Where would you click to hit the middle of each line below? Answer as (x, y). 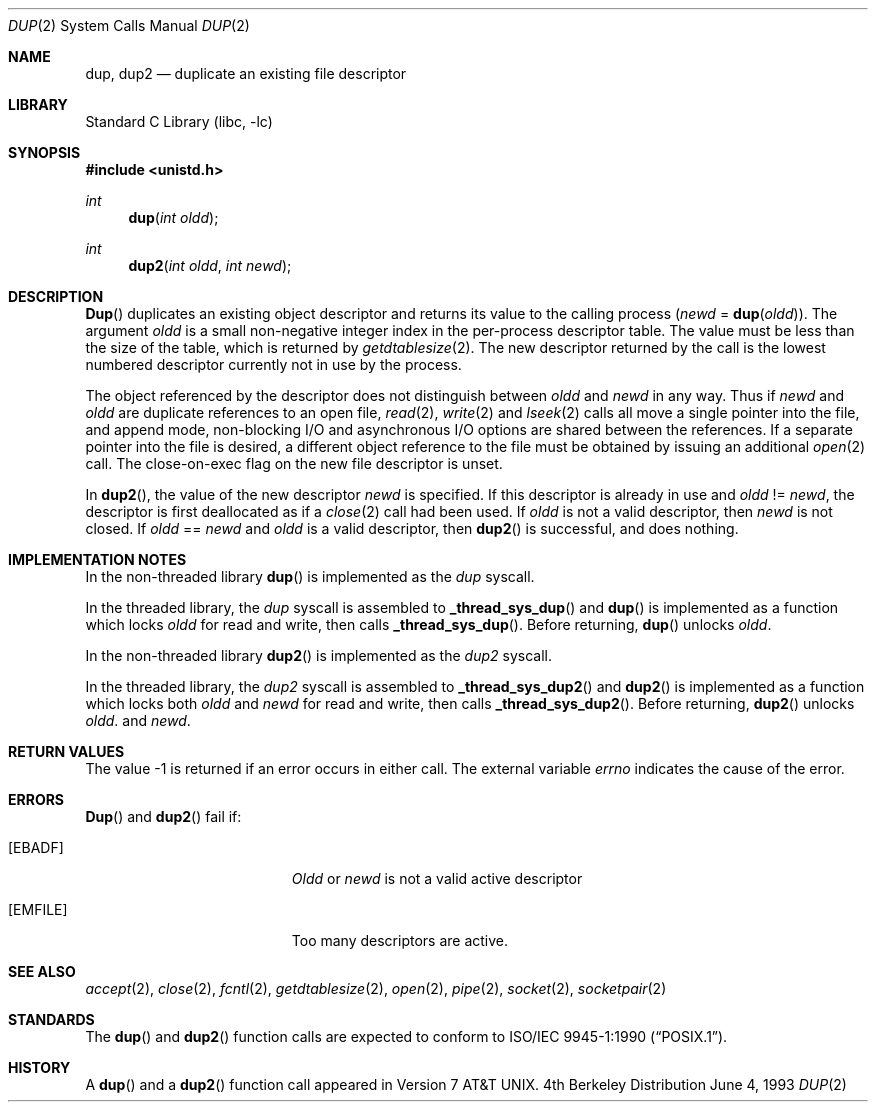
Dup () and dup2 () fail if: (163, 816)
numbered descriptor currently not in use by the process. (273, 364)
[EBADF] (36, 847)
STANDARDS (51, 1019)
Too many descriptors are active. (400, 940)
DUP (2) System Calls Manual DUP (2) (129, 25)
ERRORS (36, 799)
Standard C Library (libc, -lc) (179, 121)
